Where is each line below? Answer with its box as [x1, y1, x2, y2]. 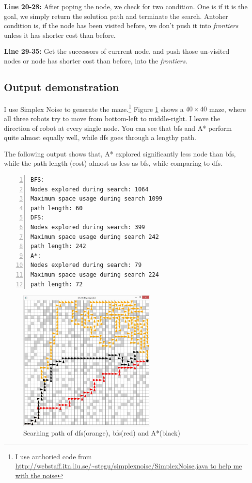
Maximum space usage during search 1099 [31, 195, 163, 203]
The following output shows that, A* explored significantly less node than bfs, [4, 148, 236, 158]
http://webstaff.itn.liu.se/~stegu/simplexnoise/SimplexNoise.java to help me [15, 461, 242, 471]
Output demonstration [4, 79, 119, 94]
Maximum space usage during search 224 [31, 271, 159, 278]
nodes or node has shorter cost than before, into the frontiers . [4, 55, 188, 65]
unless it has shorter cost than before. [4, 30, 116, 40]
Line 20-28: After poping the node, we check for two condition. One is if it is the [4, 1, 248, 11]
